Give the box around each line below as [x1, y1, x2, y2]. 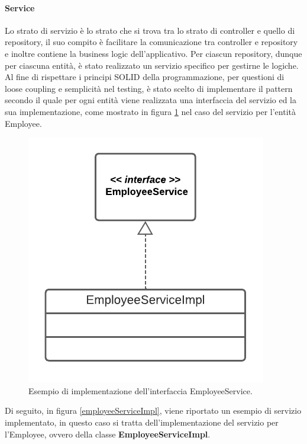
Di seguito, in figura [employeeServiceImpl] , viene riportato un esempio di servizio [5, 404, 302, 417]
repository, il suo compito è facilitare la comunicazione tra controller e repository [5, 36, 298, 48]
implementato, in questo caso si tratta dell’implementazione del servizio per [5, 416, 279, 428]
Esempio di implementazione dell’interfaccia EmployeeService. [28, 384, 253, 397]
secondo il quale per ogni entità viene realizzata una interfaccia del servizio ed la [5, 94, 297, 106]
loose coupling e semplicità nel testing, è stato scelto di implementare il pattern [5, 82, 293, 94]
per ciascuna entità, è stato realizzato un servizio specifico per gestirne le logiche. [5, 59, 299, 71]
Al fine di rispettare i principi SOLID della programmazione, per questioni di [5, 71, 285, 83]
